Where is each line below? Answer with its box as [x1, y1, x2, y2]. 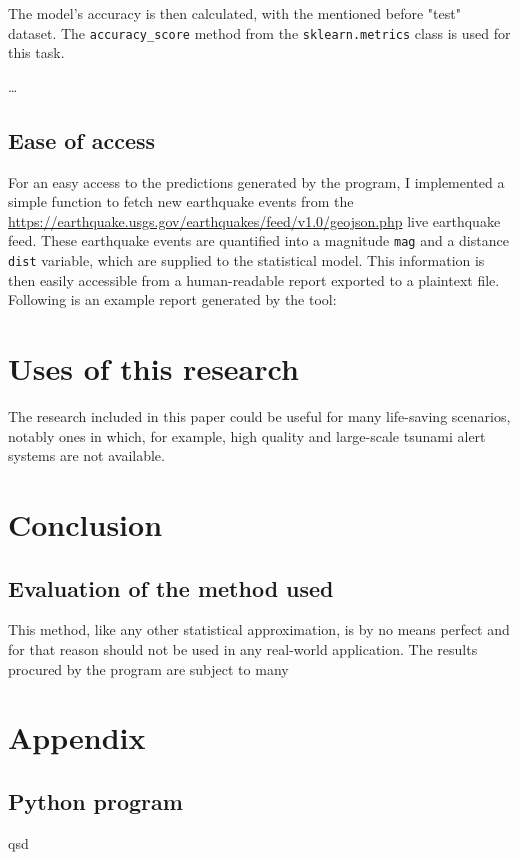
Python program [8, 785, 183, 816]
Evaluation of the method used [8, 572, 334, 603]
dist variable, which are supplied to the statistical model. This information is [8, 250, 485, 271]
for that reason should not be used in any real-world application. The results [8, 639, 478, 659]
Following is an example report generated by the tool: [8, 289, 337, 310]
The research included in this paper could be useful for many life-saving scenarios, [8, 406, 511, 427]
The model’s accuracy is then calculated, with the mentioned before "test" [8, 3, 461, 23]
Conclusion [8, 504, 163, 545]
